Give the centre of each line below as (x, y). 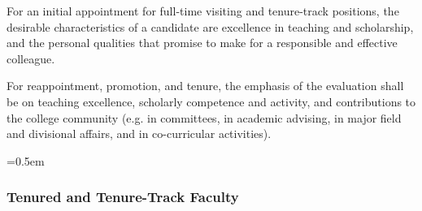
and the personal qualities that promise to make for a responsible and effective (202, 43)
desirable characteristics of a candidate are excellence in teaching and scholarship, (210, 26)
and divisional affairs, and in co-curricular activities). (139, 133)
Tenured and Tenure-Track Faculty (123, 197)
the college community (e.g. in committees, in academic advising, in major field (204, 117)
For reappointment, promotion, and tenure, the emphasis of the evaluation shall (205, 86)
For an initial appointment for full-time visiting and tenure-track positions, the (203, 11)
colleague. (31, 58)
